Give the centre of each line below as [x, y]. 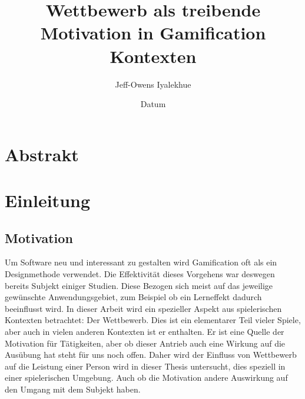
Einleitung [48, 200]
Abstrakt [42, 154]
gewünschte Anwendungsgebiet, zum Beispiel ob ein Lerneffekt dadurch [133, 297]
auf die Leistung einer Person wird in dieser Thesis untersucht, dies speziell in [145, 366]
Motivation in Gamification [153, 33]
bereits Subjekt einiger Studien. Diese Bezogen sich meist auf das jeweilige [139, 285]
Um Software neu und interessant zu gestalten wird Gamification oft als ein [141, 262]
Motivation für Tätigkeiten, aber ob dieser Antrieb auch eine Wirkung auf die [145, 343]
